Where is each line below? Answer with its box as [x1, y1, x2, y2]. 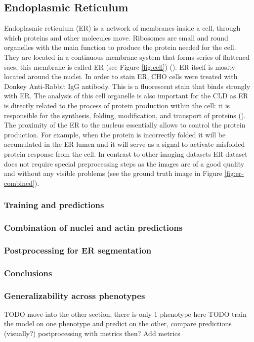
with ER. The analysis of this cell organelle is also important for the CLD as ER [4, 90, 249, 101]
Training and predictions [4, 199, 104, 211]
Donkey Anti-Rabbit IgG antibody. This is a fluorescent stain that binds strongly [4, 81, 251, 91]
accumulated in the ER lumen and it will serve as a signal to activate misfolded [4, 139, 245, 149]
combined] [4, 177, 35, 188]
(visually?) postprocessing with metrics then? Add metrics [4, 328, 180, 339]
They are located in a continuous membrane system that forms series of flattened [4, 51, 250, 62]
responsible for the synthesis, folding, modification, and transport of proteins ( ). [4, 110, 246, 120]
